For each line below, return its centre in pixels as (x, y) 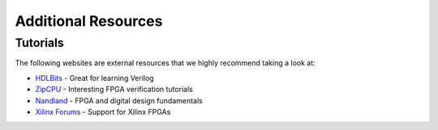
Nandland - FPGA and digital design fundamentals (119, 100)
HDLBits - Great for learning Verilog (94, 78)
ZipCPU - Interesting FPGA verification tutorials (114, 90)
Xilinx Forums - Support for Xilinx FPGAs (103, 111)
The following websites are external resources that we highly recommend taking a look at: (165, 63)
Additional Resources (89, 21)
